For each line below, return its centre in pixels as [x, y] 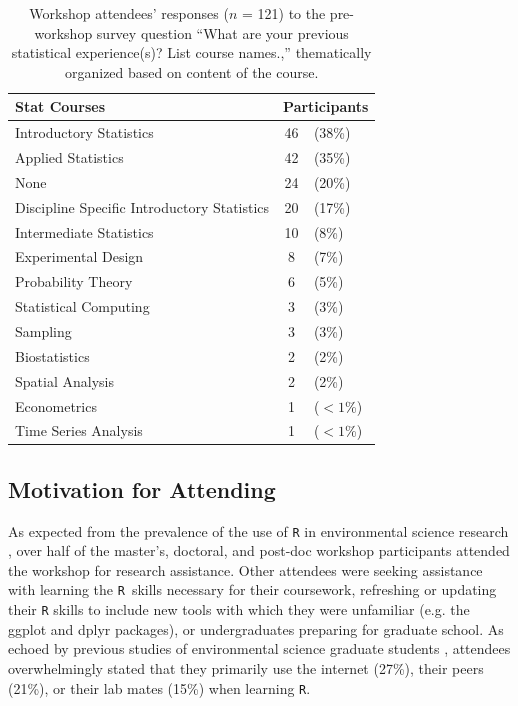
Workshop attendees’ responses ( [129, 13]
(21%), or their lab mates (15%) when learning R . [159, 687]
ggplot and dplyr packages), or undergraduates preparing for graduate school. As [256, 628]
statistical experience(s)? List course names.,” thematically [191, 52]
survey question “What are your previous [222, 32]
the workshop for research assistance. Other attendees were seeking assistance [245, 569]
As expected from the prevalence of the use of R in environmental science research [258, 530]
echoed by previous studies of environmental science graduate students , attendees [259, 648]
